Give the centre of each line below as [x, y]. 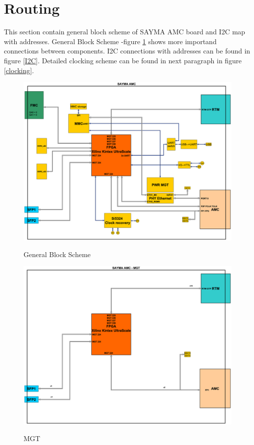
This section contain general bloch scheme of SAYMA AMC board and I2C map [125, 32]
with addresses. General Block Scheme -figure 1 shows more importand [110, 41]
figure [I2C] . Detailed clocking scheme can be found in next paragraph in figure [123, 60]
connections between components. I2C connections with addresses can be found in [127, 51]
